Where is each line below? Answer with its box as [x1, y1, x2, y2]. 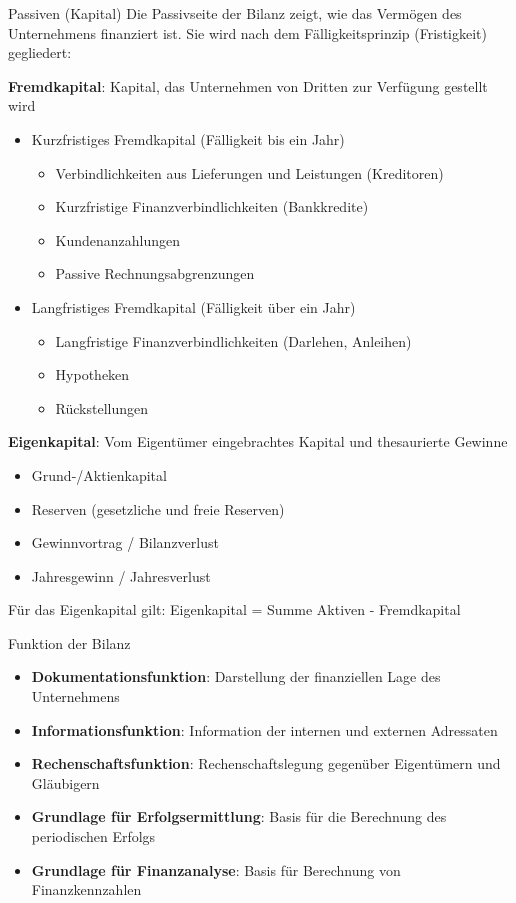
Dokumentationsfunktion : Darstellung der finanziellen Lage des [31, 666, 441, 687]
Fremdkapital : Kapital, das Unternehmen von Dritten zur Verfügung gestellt [8, 75, 488, 96]
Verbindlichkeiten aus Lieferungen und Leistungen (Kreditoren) [55, 162, 444, 183]
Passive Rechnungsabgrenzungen [55, 263, 255, 284]
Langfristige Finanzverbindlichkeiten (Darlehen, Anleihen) [55, 330, 412, 351]
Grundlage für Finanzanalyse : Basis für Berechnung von [31, 859, 401, 880]
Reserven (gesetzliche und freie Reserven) [31, 498, 285, 519]
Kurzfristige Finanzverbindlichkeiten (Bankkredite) [55, 196, 369, 217]
